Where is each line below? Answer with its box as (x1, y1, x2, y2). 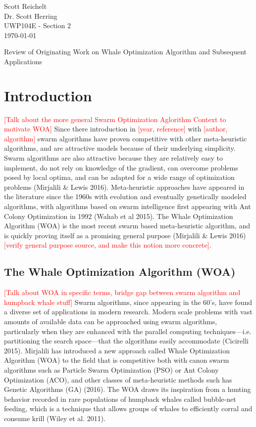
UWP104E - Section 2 (4, 20, 71, 31)
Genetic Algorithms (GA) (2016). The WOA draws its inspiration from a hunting (4, 384, 251, 394)
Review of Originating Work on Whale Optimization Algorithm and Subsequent (4, 46, 247, 57)
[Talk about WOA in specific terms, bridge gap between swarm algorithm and (4, 287, 241, 298)
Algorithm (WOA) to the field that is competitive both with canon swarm (4, 355, 229, 365)
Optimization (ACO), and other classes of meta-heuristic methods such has (4, 374, 232, 384)
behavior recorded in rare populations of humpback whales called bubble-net (4, 393, 236, 404)
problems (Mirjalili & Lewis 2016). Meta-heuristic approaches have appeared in (4, 181, 245, 192)
